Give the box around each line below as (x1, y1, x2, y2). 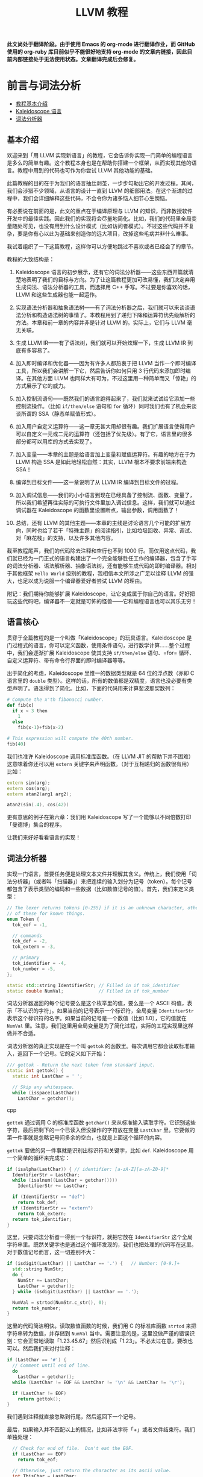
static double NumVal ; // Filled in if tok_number (7, 988, 169, 994)
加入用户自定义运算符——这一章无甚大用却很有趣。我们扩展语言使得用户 (15, 422, 195, 430)
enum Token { (7, 916, 40, 922)
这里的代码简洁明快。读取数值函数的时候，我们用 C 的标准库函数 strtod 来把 (7, 1322, 196, 1329)
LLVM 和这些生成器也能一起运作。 (15, 290, 100, 298)
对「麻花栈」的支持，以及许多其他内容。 (15, 534, 116, 541)
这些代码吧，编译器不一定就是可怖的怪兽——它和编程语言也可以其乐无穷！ (11, 597, 197, 604)
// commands (12, 932, 43, 939)
